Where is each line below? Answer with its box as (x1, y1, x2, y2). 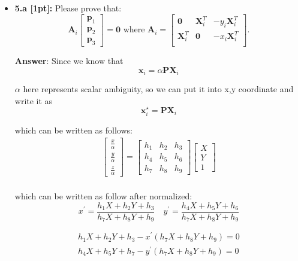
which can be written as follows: (14, 123, 133, 136)
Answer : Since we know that (14, 54, 124, 67)
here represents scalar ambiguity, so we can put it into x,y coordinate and (23, 83, 294, 95)
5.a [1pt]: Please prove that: (14, 2, 122, 14)
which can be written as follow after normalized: (14, 190, 192, 202)
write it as (14, 94, 53, 107)
